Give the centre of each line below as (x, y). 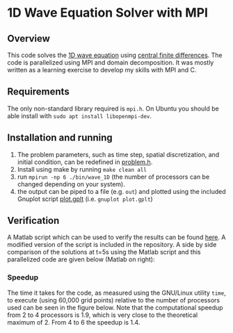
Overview (29, 39)
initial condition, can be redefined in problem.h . (85, 162)
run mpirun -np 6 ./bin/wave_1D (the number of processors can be (113, 177)
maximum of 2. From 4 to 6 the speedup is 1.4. (74, 322)
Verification (33, 221)
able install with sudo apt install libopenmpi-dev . (79, 115)
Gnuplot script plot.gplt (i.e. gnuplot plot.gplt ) (85, 199)
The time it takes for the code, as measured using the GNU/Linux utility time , (116, 293)
